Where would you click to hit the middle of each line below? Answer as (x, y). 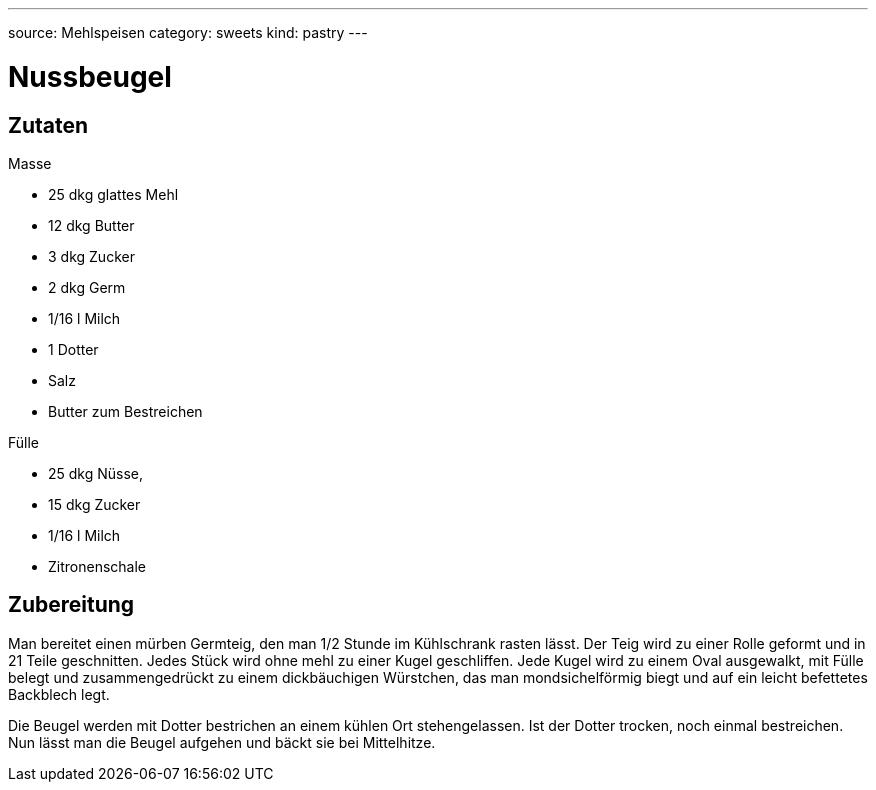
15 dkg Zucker (94, 504)
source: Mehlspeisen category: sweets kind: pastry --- (188, 32)
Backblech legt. (59, 694)
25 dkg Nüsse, (96, 473)
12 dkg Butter (91, 225)
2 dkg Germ (87, 287)
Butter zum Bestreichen (125, 411)
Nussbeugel (90, 76)
